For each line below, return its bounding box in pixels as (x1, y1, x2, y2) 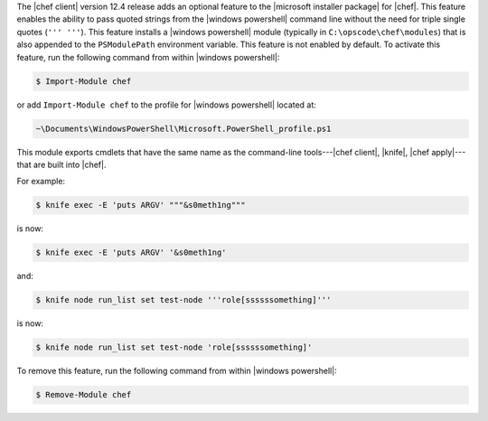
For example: (16, 176, 66, 187)
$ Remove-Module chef (35, 389, 132, 400)
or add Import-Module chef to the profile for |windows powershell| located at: (16, 99, 316, 110)
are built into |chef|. (33, 159, 107, 170)
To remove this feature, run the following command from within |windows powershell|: (16, 366, 338, 377)
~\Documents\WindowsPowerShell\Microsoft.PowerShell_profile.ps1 (35, 123, 332, 134)
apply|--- (430, 146, 466, 157)
